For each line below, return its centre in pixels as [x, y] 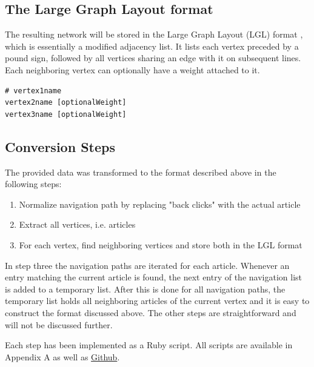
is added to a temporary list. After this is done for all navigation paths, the [145, 289]
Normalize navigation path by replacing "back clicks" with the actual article [160, 204]
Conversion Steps [60, 146]
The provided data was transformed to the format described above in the [141, 172]
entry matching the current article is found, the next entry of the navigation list [153, 277]
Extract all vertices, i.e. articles [77, 224]
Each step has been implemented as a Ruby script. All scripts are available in [149, 345]
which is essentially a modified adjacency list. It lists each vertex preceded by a [152, 46]
